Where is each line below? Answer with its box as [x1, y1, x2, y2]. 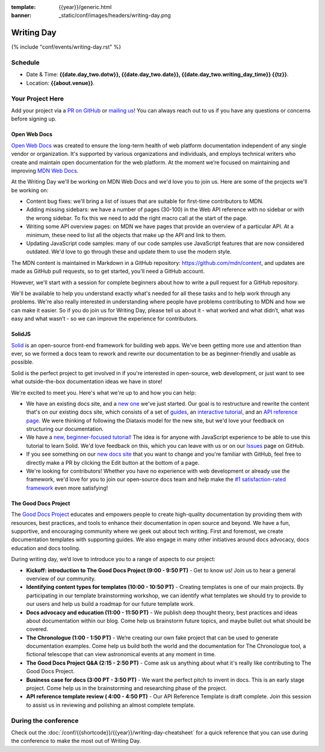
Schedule [11, 58, 40, 67]
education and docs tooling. [11, 544, 81, 552]
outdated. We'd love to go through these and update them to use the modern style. [26, 248, 232, 255]
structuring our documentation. [26, 425, 104, 433]
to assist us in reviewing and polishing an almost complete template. [26, 701, 196, 709]
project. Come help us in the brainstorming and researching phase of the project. [26, 685, 227, 692]
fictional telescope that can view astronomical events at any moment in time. [26, 651, 216, 658]
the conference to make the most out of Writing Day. [11, 738, 141, 745]
